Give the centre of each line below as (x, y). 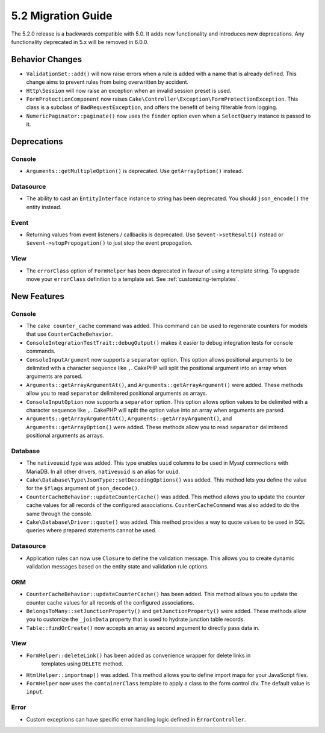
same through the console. (59, 514)
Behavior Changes (47, 59)
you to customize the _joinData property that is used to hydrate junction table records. (136, 619)
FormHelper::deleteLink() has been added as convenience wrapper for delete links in (138, 655)
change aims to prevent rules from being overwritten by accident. (107, 82)
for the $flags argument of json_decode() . (83, 488)
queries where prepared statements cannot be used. (91, 530)
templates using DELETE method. (82, 664)
